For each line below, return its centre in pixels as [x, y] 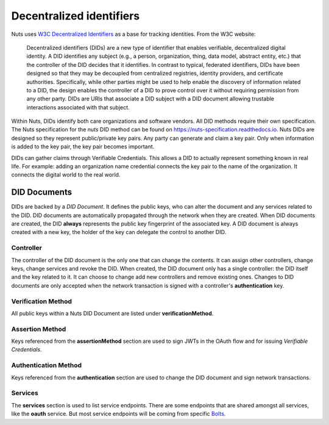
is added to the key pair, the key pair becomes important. [83, 147]
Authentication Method [47, 365]
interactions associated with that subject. [78, 107]
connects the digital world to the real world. [66, 175]
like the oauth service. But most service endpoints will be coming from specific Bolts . [119, 414]
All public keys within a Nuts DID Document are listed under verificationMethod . [112, 313]
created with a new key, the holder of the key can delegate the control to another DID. [119, 232]
